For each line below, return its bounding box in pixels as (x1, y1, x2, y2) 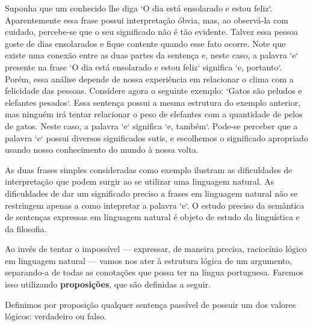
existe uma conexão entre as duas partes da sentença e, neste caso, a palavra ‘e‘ (5, 49, 299, 61)
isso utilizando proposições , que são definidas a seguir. (5, 278, 211, 291)
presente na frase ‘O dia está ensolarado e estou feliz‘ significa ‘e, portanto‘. (5, 60, 282, 73)
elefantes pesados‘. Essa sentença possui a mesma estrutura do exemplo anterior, (5, 96, 301, 108)
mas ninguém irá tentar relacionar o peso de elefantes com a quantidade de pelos (5, 108, 303, 120)
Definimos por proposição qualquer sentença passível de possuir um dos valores (5, 298, 296, 310)
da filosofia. (5, 222, 47, 235)
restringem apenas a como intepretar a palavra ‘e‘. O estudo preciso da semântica (5, 198, 305, 211)
